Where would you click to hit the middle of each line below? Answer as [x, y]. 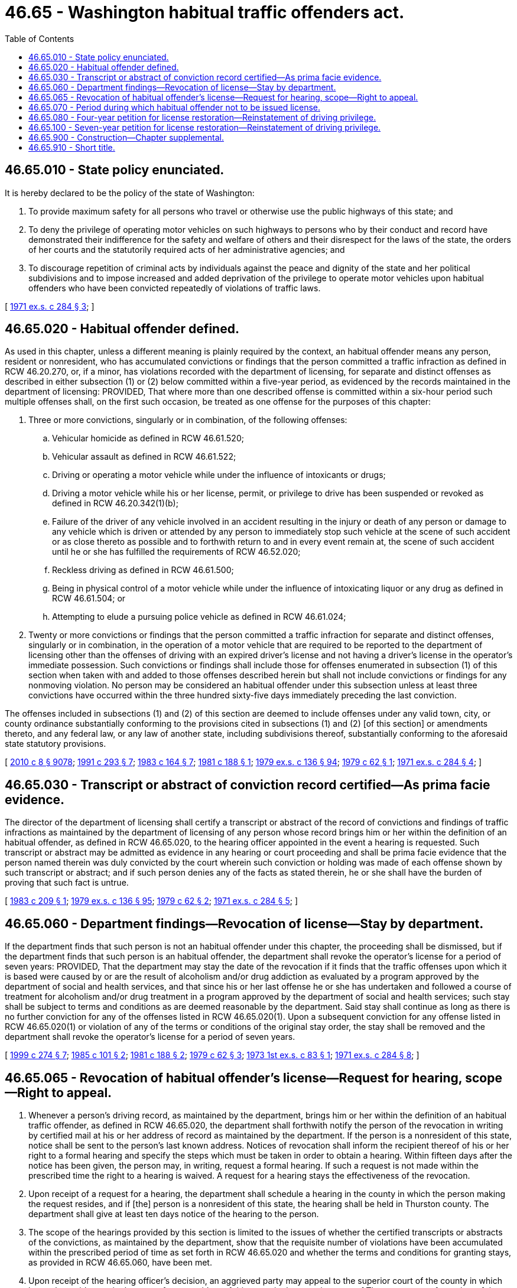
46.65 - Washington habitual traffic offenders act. [205, 12]
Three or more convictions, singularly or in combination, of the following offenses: [188, 420]
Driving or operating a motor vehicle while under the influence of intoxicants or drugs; [219, 475]
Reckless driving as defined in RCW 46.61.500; [143, 570]
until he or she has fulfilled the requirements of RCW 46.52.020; [176, 552]
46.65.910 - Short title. [72, 147]
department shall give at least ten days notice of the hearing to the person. [174, 1214]
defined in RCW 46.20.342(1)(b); [115, 503]
